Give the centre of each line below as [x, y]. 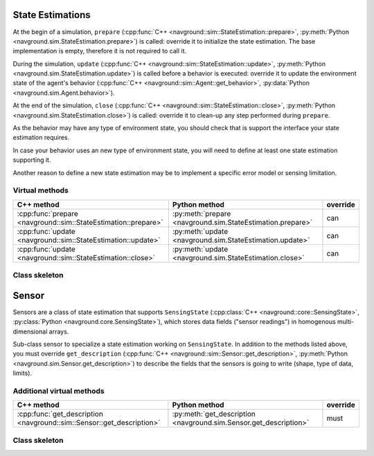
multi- [346, 322]
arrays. [59, 331]
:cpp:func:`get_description [60, 414]
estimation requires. [41, 138]
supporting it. [32, 160]
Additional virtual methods [59, 391]
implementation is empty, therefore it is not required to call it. [100, 51]
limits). [23, 373]
